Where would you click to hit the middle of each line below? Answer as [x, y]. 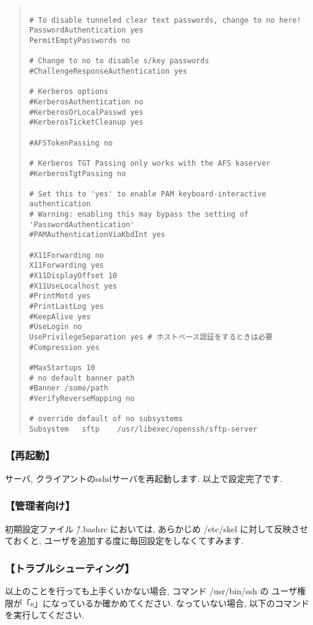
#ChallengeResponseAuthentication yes [108, 71]
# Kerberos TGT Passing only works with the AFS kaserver [150, 163]
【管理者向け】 [40, 506]
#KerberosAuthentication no [86, 102]
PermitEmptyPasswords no [80, 40]
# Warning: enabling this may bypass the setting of [139, 215]
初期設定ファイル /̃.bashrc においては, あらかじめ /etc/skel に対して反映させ [157, 528]
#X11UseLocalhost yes [73, 286]
